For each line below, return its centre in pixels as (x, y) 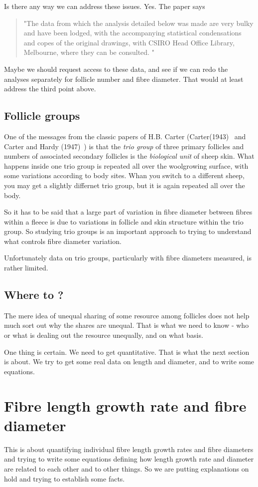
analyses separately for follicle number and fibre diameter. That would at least (124, 79)
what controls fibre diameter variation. (63, 241)
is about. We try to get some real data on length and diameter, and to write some (129, 362)
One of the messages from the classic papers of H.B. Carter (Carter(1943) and (125, 136)
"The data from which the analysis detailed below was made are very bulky (138, 23)
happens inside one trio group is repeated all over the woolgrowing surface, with (126, 165)
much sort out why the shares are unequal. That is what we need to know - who (127, 325)
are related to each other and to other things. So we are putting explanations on (127, 468)
